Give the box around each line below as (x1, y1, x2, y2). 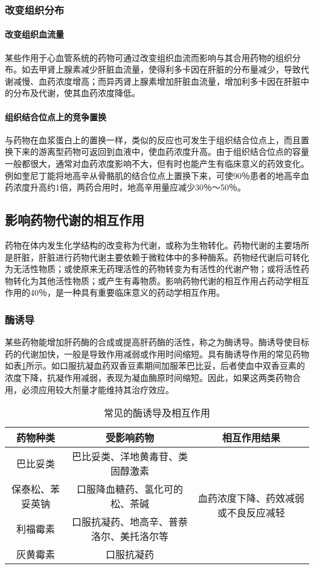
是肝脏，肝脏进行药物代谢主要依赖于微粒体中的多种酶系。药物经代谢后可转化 (5, 250, 309, 263)
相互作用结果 (222, 431, 280, 445)
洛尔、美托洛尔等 (91, 529, 168, 544)
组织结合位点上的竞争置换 (5, 110, 106, 123)
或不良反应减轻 (217, 506, 285, 520)
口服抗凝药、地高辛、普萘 (71, 515, 188, 529)
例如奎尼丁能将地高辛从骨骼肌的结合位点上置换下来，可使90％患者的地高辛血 (5, 169, 309, 181)
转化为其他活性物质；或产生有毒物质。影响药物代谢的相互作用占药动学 (13, 274, 292, 287)
